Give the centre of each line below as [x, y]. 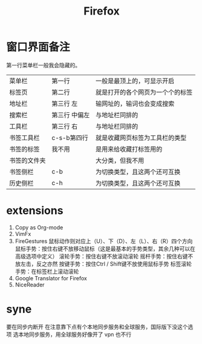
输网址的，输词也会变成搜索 [135, 103]
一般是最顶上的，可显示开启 [135, 81]
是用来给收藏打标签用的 [129, 149]
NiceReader [30, 285]
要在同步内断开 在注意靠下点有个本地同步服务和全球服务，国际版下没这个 [97, 326]
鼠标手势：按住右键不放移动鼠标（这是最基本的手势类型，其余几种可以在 [105, 248]
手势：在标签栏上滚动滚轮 [47, 271]
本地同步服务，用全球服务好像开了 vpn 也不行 [75, 334]
